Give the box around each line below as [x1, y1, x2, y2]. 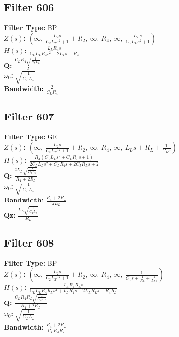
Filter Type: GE [4, 131, 58, 141]
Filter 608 [4, 235, 54, 250]
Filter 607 [4, 108, 54, 123]
